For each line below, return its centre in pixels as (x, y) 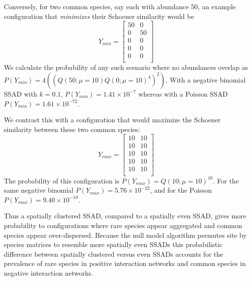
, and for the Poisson (181, 190)
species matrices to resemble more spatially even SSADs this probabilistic (113, 244)
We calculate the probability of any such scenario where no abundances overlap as (126, 67)
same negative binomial (39, 190)
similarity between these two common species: (72, 129)
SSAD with (21, 93)
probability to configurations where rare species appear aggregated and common (123, 225)
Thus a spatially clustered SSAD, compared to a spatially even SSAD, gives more (125, 216)
